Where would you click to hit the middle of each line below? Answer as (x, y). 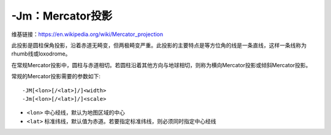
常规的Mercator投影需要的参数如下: (56, 76)
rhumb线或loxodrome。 (41, 54)
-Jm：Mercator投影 (62, 16)
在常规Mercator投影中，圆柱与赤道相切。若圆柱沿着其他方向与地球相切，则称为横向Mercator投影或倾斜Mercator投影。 (161, 65)
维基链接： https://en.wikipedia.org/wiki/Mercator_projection (87, 34)
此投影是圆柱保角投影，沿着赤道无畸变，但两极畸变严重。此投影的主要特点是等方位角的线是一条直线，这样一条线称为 (159, 45)
